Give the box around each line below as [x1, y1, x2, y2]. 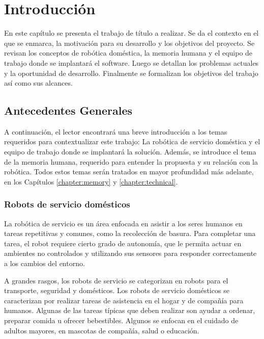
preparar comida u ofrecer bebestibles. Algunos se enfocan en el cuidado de [4, 315, 239, 326]
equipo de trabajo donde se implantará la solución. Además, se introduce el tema [4, 146, 256, 157]
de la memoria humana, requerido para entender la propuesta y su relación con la [4, 156, 258, 167]
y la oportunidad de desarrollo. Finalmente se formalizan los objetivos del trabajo [4, 67, 258, 78]
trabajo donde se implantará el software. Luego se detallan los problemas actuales [4, 57, 259, 68]
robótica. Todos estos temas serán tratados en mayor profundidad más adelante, [4, 166, 254, 177]
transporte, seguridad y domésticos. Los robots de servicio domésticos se [4, 285, 229, 296]
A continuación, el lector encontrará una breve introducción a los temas [4, 126, 227, 137]
